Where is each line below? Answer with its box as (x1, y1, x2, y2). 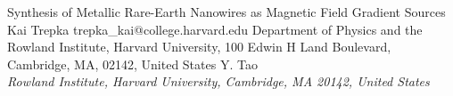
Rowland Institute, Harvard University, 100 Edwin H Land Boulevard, (7, 37, 391, 56)
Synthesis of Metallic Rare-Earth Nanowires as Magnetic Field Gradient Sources (7, 3, 446, 20)
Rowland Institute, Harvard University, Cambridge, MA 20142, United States (7, 72, 430, 91)
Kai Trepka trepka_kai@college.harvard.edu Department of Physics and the (7, 20, 423, 38)
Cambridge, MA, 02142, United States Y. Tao (7, 54, 258, 73)
